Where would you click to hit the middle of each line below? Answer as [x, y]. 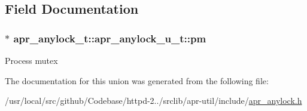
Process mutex [31, 60]
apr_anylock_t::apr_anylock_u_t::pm [110, 38]
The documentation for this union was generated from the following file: [137, 80]
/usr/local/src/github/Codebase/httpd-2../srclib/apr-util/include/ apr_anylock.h [153, 101]
